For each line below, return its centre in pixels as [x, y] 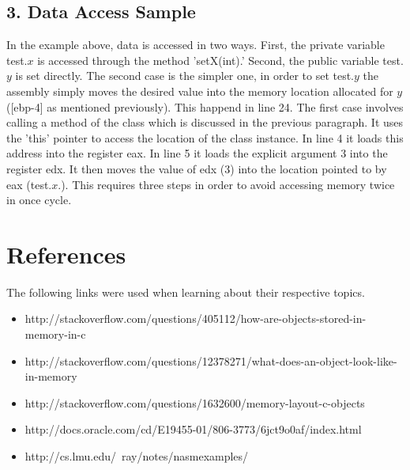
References [66, 254]
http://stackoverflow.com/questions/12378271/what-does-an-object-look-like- [211, 360]
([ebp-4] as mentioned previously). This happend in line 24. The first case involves [205, 106]
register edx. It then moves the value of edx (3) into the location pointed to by [197, 168]
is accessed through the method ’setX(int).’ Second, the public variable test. [220, 60]
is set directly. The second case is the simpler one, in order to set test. [185, 76]
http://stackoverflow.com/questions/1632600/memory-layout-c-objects [195, 402]
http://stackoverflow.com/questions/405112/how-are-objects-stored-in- [196, 318]
